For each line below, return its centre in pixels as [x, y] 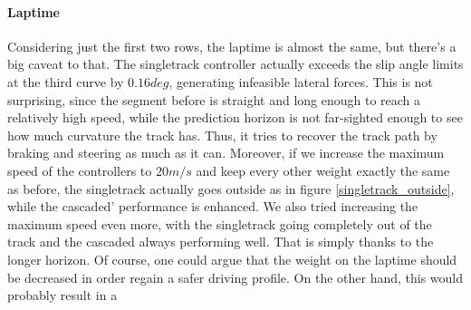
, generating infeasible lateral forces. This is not [301, 81]
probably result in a [62, 295]
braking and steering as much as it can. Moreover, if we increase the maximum [226, 153]
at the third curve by [66, 81]
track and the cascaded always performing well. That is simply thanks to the [221, 242]
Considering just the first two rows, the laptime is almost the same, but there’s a [232, 46]
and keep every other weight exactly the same [323, 170]
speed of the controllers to [80, 170]
